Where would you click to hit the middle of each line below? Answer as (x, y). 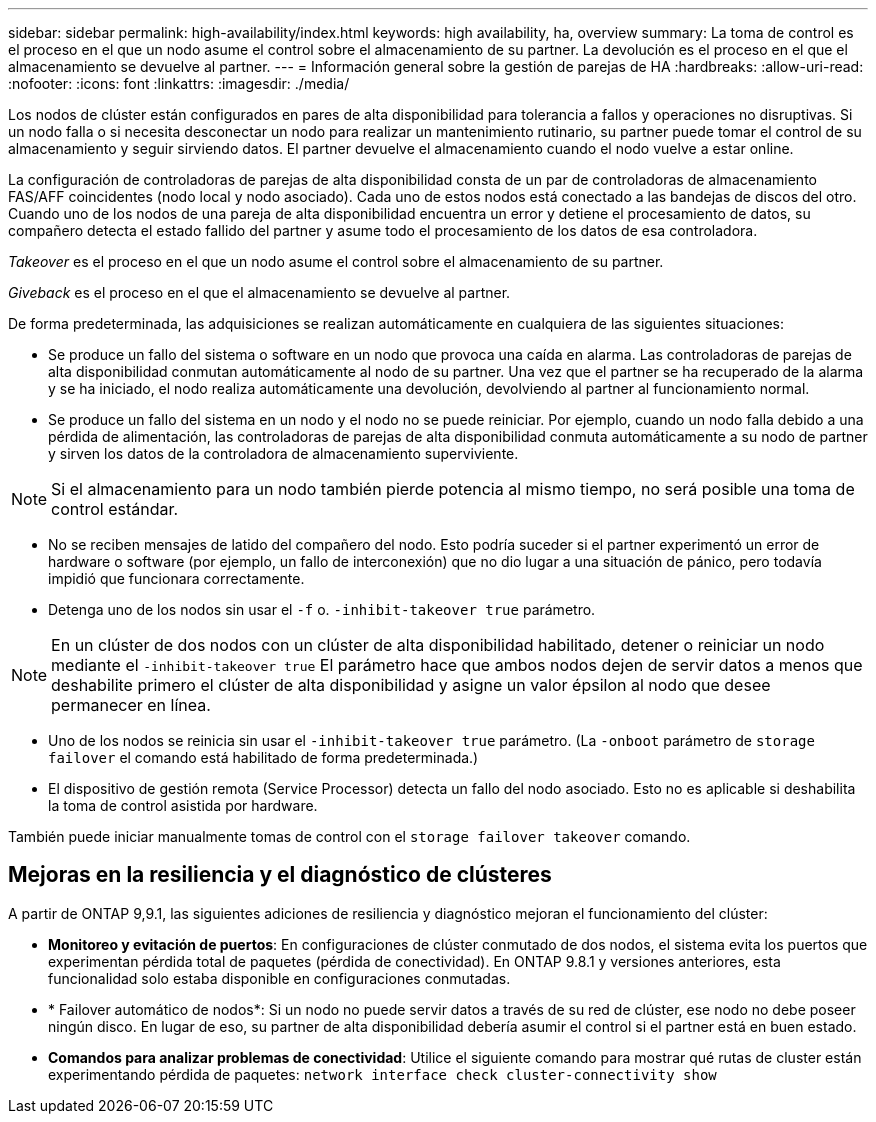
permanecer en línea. (131, 705)
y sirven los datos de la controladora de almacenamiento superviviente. (283, 453)
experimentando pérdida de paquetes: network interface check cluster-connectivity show (382, 1074)
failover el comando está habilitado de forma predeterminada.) (263, 757)
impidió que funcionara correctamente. (176, 578)
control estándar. (115, 509)
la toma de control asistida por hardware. (183, 805)
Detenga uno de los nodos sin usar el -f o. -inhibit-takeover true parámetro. (322, 609)
